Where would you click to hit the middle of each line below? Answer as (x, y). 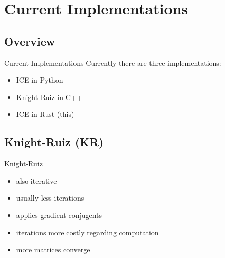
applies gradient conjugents (59, 215)
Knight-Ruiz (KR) (54, 142)
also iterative (36, 180)
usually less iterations (50, 198)
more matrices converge (53, 250)
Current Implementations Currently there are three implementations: (113, 62)
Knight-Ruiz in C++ (49, 97)
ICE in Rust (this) (45, 114)
